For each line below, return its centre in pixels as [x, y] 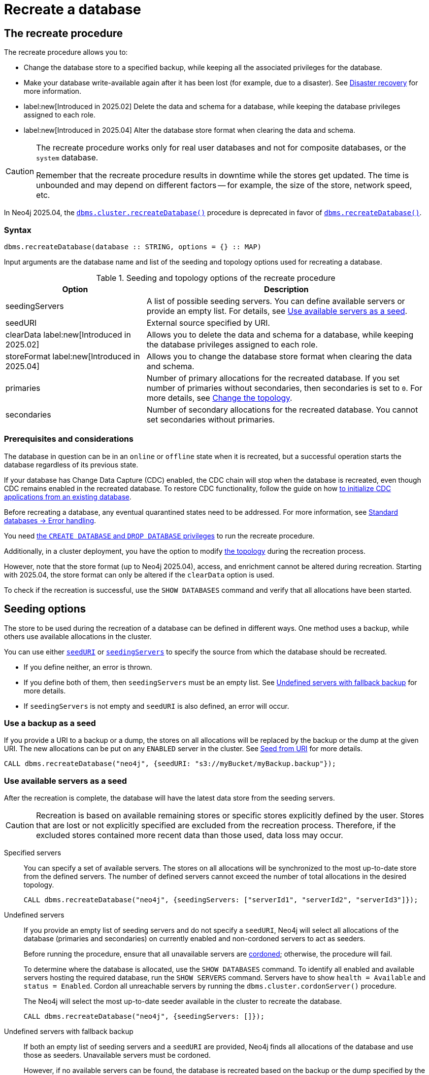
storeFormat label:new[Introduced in [73, 356]
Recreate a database [73, 9]
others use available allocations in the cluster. [78, 636]
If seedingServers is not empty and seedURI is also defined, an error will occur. [157, 706]
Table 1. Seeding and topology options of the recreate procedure [216, 278]
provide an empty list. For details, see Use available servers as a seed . [277, 311]
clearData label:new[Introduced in [68, 334]
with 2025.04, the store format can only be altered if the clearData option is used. [139, 575]
